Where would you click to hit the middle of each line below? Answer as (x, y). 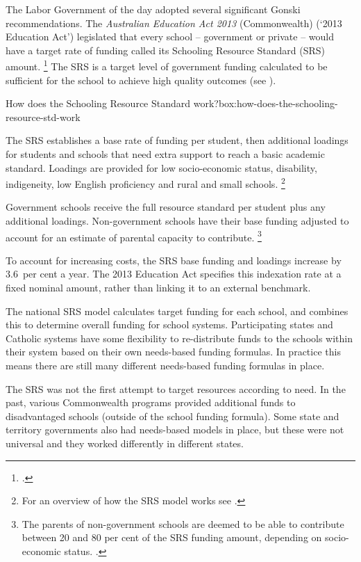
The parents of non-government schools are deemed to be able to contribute (183, 523)
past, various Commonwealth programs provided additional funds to (151, 402)
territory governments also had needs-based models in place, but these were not (175, 429)
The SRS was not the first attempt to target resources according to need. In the (176, 388)
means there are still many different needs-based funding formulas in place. (165, 366)
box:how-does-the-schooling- (278, 103)
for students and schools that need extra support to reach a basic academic (165, 154)
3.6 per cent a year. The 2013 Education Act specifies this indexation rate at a (174, 274)
